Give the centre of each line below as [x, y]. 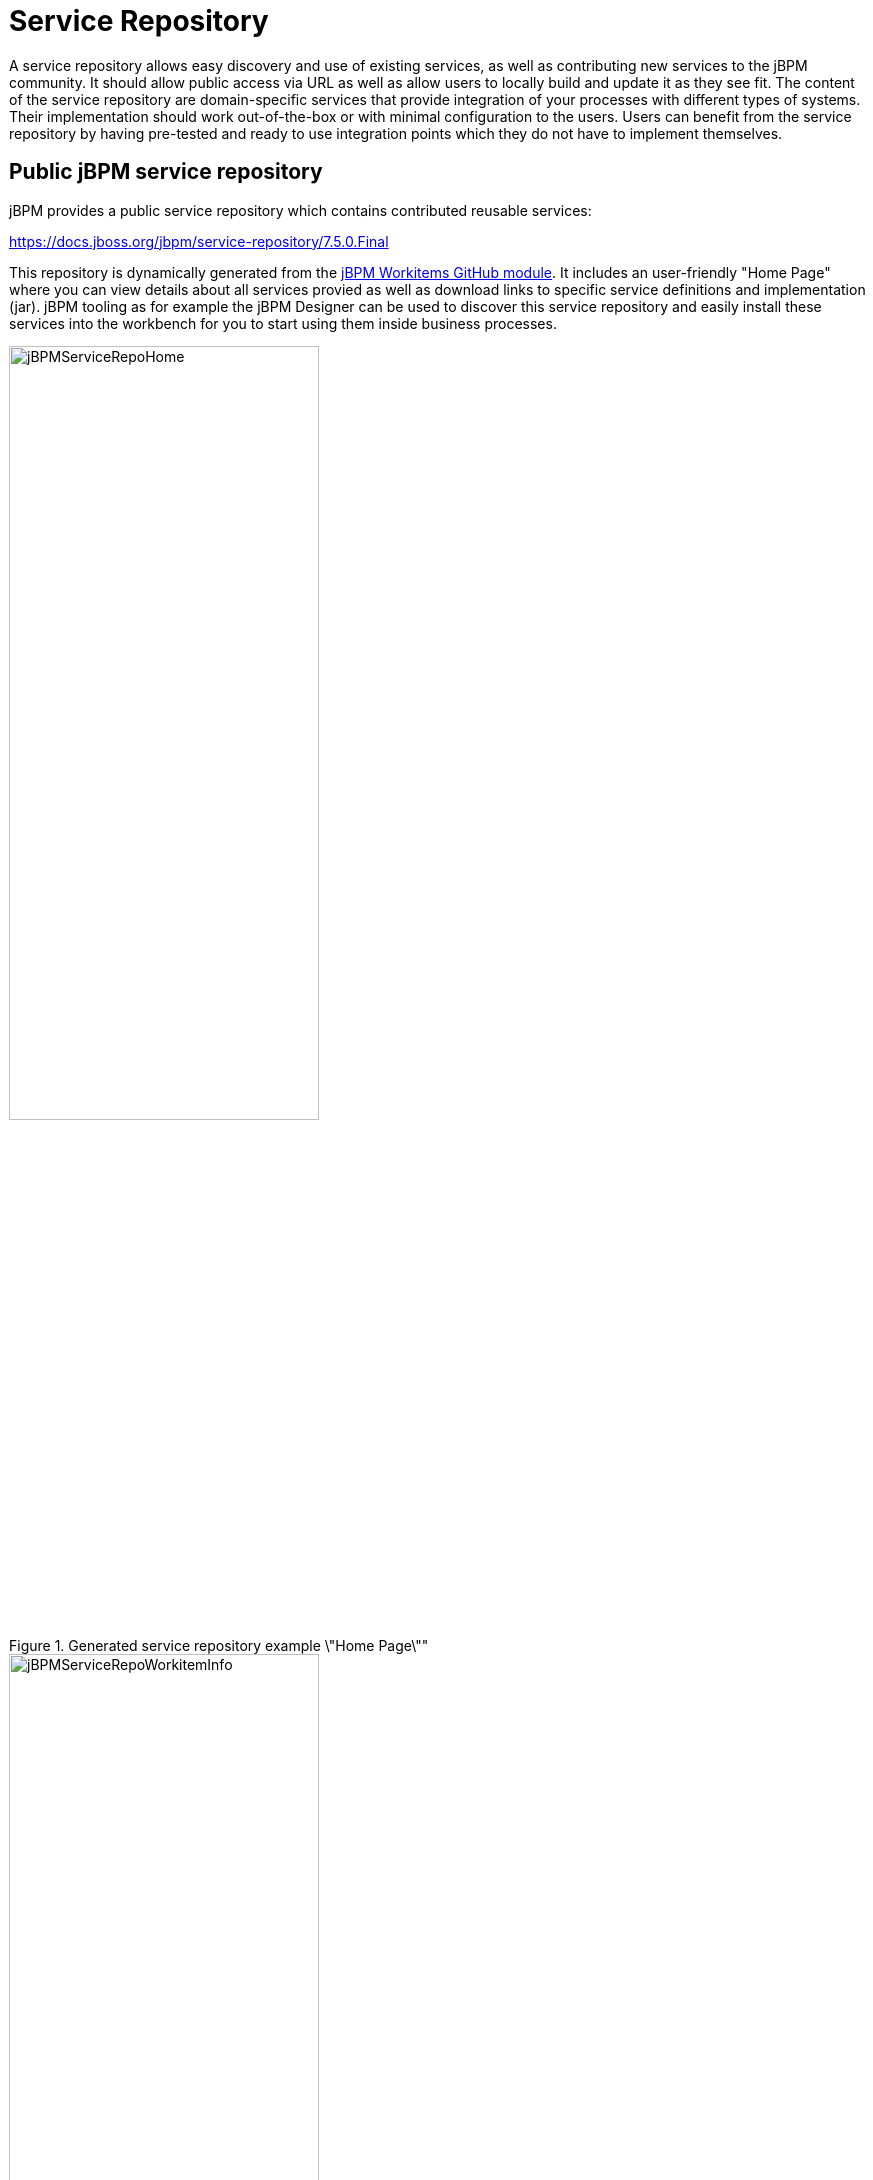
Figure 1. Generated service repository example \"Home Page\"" [219, 1645]
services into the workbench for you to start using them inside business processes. [283, 323]
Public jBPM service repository [166, 172]
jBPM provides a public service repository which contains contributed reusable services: [300, 210]
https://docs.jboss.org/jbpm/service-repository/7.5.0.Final [199, 241]
